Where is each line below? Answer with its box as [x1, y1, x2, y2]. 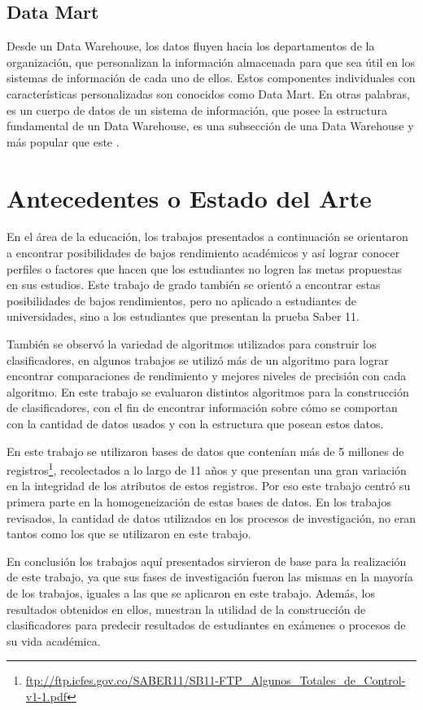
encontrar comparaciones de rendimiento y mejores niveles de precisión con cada [7, 367, 407, 384]
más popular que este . [7, 133, 120, 150]
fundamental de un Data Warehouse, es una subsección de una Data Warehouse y [7, 117, 414, 134]
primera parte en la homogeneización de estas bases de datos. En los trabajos [7, 493, 391, 511]
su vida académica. [7, 632, 101, 649]
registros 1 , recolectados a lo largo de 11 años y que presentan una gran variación [7, 459, 407, 478]
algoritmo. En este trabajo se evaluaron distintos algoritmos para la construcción [7, 383, 409, 400]
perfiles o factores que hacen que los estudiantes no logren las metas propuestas [7, 260, 402, 277]
